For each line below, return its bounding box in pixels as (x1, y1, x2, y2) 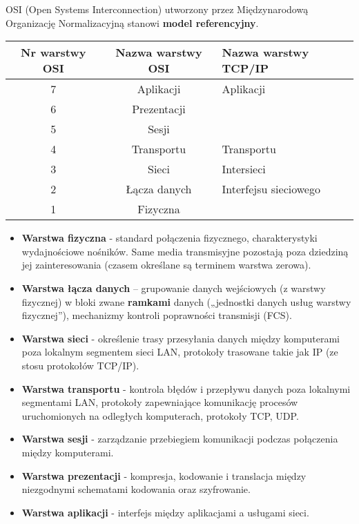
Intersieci (222, 161, 266, 177)
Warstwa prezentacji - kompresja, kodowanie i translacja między (21, 468, 307, 483)
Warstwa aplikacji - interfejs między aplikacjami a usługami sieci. (21, 505, 309, 519)
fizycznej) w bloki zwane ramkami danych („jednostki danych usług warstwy (21, 294, 351, 309)
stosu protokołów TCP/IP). (21, 358, 139, 372)
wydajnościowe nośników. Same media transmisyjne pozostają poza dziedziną (21, 244, 349, 258)
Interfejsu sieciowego (222, 181, 320, 197)
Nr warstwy (21, 44, 86, 61)
